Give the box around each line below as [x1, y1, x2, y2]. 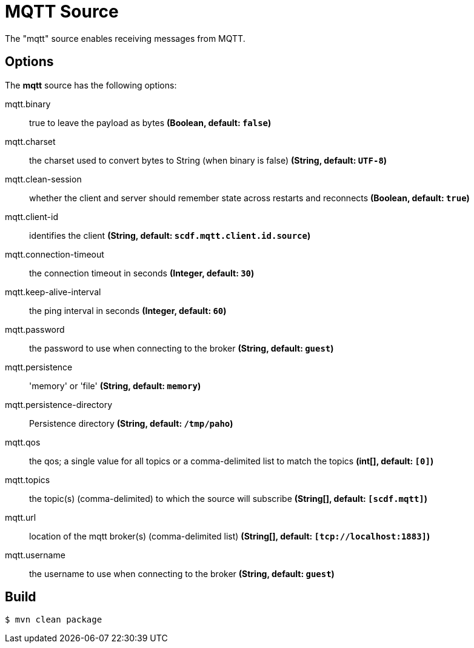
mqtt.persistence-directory [5, 399, 113, 410]
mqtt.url [5, 512, 36, 523]
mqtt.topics [5, 474, 50, 485]
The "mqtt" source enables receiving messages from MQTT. [5, 33, 245, 44]
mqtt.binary [5, 98, 51, 109]
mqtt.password [5, 324, 65, 335]
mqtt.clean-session [5, 173, 82, 184]
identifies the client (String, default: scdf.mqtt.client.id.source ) [29, 230, 311, 241]
